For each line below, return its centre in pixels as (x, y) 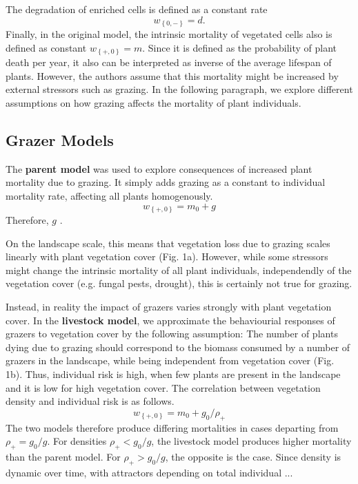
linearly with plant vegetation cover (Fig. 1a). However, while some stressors (167, 256)
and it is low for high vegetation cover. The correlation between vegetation (163, 387)
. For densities (77, 441)
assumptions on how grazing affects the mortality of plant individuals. (153, 103)
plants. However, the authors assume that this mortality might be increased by (172, 75)
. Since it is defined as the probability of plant (239, 47)
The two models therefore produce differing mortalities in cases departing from (172, 427)
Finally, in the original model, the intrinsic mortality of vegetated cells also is (169, 34)
